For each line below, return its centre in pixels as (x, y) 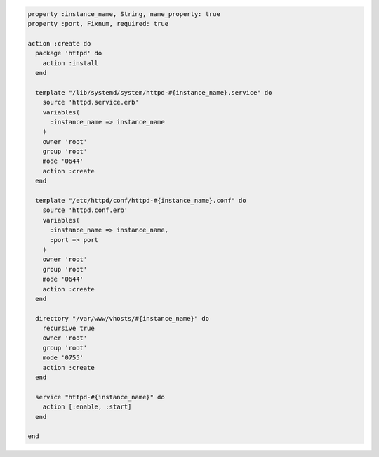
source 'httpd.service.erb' (91, 102)
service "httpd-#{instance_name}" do (100, 397)
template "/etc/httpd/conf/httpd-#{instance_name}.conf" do (141, 201)
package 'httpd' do (69, 53)
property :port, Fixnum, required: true (98, 24)
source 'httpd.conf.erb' (85, 210)
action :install (70, 63)
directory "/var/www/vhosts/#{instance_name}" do (122, 318)
